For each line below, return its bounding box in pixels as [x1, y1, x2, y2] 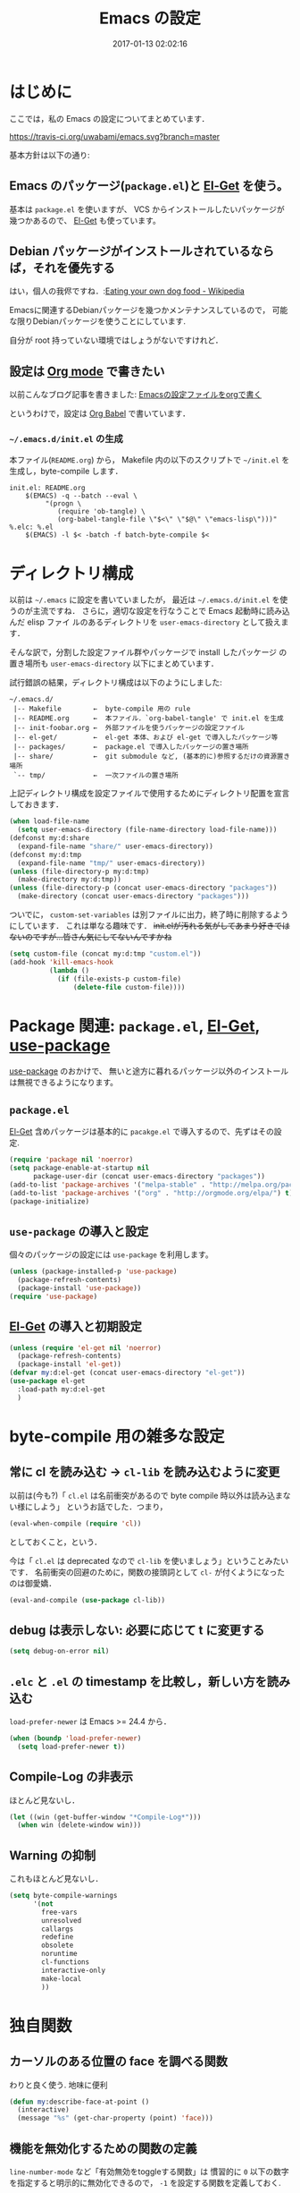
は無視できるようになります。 [9, 1077, 119, 1088]
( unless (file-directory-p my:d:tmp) [9, 867, 150, 876]
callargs [41, 1925, 74, 1934]
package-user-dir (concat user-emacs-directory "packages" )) [32, 1171, 266, 1181]
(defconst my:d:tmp [9, 850, 82, 859]
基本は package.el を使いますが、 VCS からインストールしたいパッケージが [9, 203, 285, 215]
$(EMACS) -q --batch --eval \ [25, 491, 138, 501]
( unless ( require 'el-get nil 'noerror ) [9, 1343, 162, 1352]
